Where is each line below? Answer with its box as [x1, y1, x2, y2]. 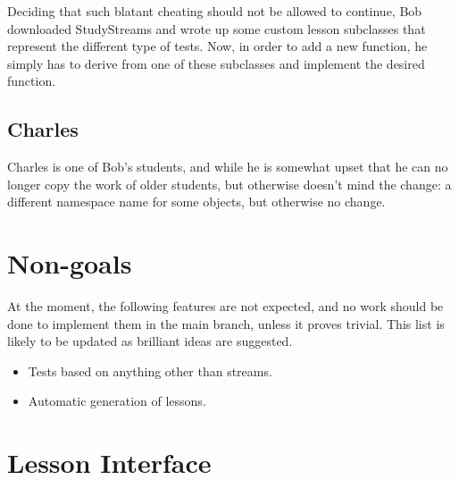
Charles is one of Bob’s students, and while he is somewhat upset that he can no [7, 157, 448, 176]
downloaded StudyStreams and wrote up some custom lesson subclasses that [7, 19, 426, 38]
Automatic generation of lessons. [28, 392, 206, 410]
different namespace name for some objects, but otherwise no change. [7, 192, 386, 211]
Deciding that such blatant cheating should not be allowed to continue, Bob [7, 2, 422, 20]
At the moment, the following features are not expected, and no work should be [7, 297, 444, 316]
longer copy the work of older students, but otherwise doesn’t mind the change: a [7, 174, 452, 193]
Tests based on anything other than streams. [28, 361, 272, 380]
